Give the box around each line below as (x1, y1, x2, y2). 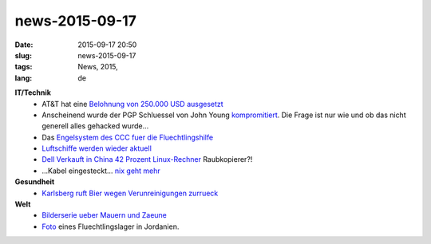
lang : (14, 73, 33, 83)
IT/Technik (14, 88, 52, 97)
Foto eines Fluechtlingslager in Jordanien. (42, 222, 180, 231)
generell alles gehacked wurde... (42, 121, 149, 131)
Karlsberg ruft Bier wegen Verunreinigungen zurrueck (42, 188, 219, 198)
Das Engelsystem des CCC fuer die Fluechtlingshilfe (42, 132, 214, 142)
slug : (14, 50, 32, 60)
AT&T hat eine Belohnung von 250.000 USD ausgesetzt (42, 99, 223, 108)
